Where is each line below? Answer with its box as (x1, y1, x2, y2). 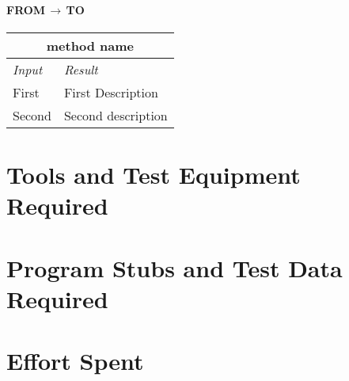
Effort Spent (6, 345, 144, 377)
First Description (63, 82, 158, 101)
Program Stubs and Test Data (6, 251, 343, 284)
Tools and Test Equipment (6, 158, 301, 190)
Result (63, 59, 98, 78)
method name (46, 36, 134, 55)
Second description (63, 105, 168, 124)
